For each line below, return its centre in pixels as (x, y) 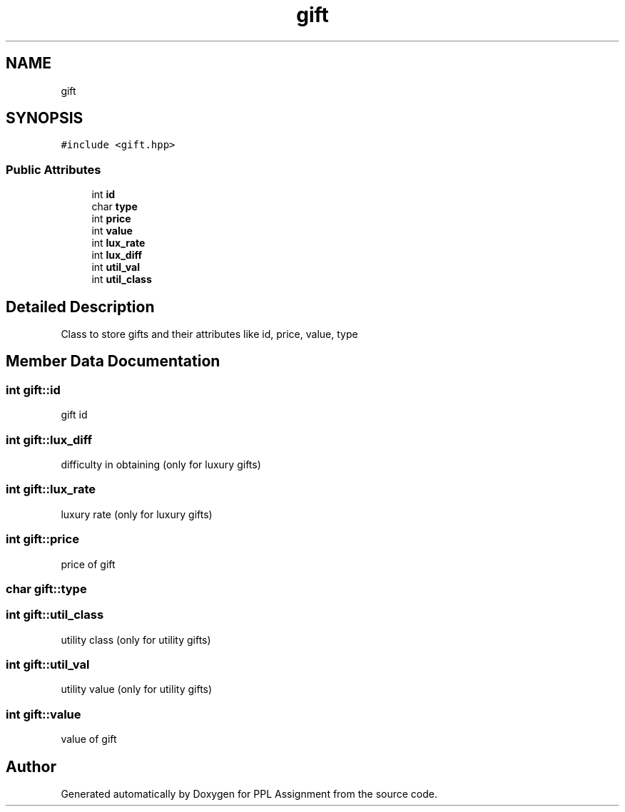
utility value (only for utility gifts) (137, 689)
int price (111, 219)
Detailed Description (80, 307)
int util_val (116, 267)
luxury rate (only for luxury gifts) (137, 514)
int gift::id (33, 390)
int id (103, 195)
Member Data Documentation (113, 361)
